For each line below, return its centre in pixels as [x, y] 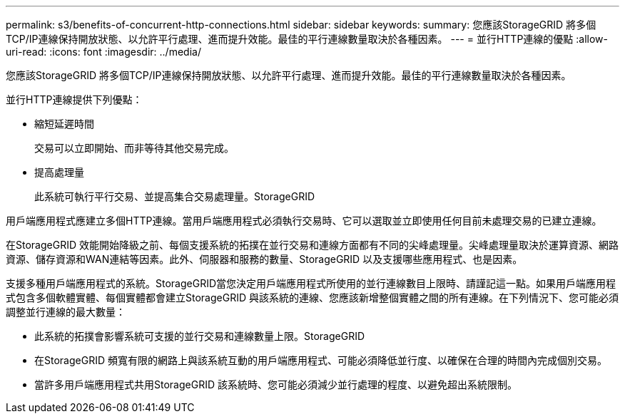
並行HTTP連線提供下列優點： [74, 99]
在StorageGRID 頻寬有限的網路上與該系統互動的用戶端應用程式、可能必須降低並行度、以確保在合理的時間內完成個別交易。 [321, 360]
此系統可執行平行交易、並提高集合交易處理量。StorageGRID [175, 196]
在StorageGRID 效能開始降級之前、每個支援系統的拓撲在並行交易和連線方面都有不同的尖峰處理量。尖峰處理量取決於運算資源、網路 [312, 245]
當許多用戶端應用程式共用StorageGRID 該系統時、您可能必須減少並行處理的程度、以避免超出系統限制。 [276, 384]
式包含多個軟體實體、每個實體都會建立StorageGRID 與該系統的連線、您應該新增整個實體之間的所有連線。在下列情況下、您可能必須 [312, 298]
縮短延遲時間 [64, 124]
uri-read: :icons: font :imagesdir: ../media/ [103, 52]
